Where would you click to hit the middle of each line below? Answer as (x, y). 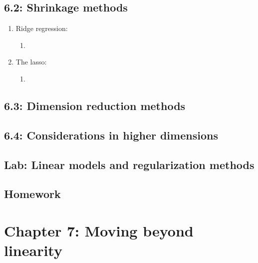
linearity (33, 250)
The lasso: (31, 62)
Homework (32, 194)
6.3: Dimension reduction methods (95, 105)
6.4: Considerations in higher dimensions (111, 135)
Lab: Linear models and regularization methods (129, 164)
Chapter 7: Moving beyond (99, 230)
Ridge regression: (42, 28)
